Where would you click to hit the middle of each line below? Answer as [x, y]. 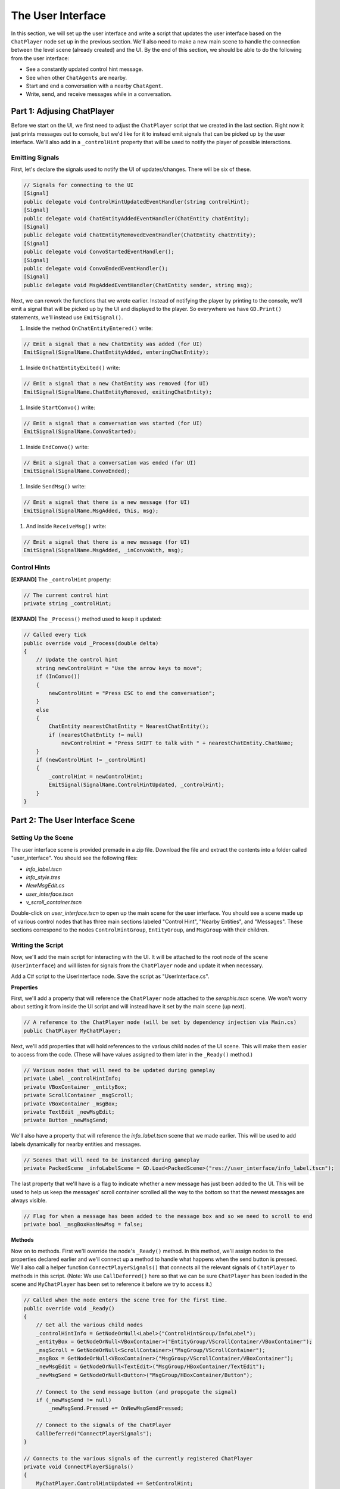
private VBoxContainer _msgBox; [71, 1104]
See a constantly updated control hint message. [85, 69]
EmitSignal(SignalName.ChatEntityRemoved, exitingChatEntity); [118, 392]
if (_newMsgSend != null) [74, 1400]
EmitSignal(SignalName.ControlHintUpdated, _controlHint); [137, 785]
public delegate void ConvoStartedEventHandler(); [99, 252]
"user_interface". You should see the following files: [74, 858]
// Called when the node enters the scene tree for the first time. [126, 1300]
